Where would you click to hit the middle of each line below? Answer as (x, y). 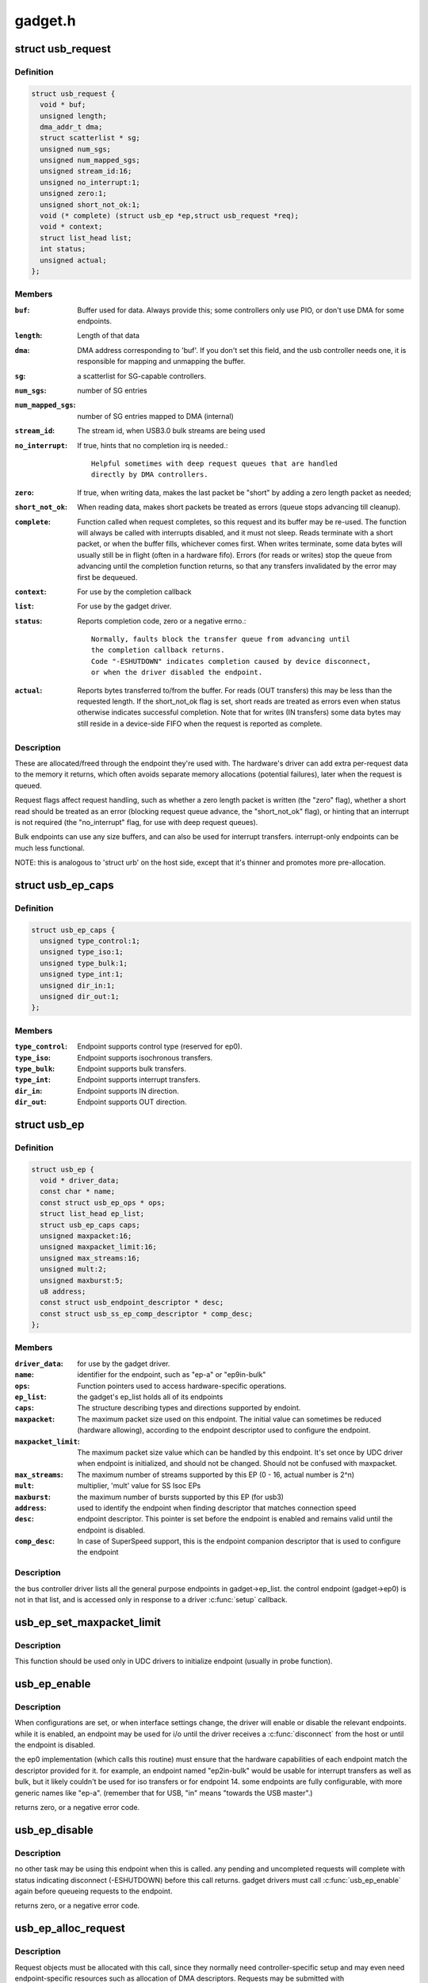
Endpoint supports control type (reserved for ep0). (160, 1046)
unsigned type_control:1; (90, 941)
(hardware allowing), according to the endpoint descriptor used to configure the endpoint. (224, 1430)
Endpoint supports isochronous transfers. (145, 1057)
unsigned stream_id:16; (86, 171)
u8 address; (63, 1291)
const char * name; (78, 1191)
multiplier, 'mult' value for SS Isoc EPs (139, 1486)
